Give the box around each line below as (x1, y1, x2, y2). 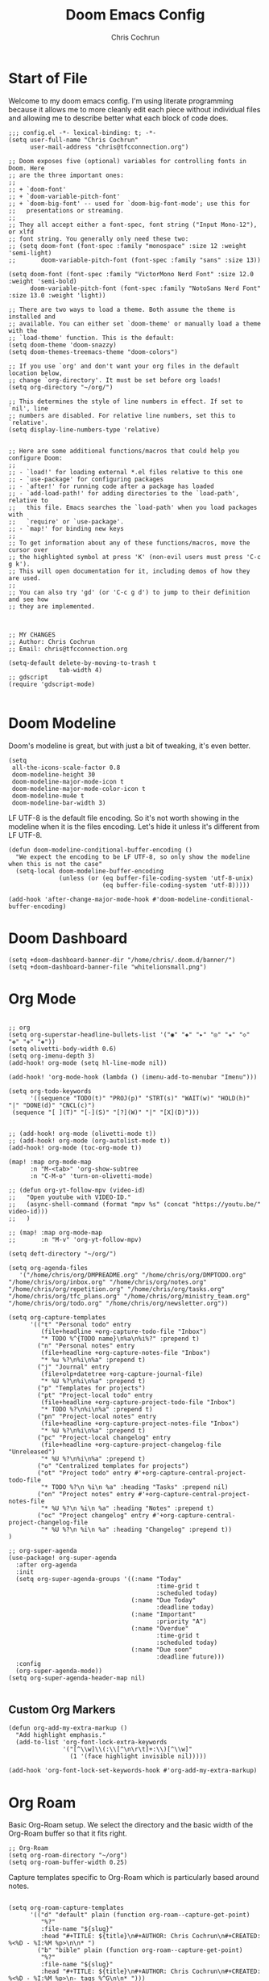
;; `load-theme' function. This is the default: (8, 334, 175, 342)
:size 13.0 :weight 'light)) (8, 291, 106, 300)
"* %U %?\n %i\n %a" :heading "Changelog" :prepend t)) (40, 1525, 232, 1533)
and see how (8, 595, 48, 604)
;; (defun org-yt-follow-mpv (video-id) (8, 1186, 147, 1194)
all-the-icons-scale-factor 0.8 (11, 763, 121, 772)
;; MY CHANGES (8, 630, 56, 639)
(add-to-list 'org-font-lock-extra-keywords (15, 1739, 168, 1747)
